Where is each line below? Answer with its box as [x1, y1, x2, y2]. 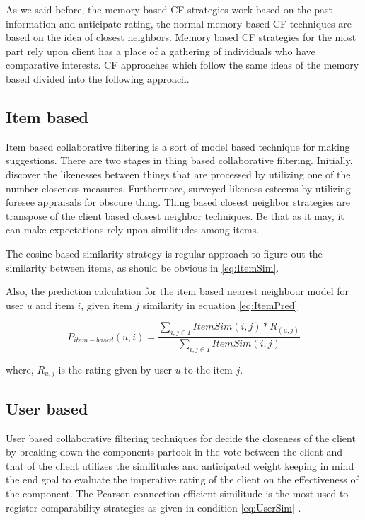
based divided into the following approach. [6, 71, 190, 86]
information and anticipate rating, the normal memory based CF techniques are [6, 16, 352, 30]
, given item [81, 297, 132, 312]
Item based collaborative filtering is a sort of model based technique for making [6, 139, 350, 154]
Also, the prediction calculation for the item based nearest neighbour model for [6, 284, 349, 299]
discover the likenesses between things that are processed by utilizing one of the [6, 166, 351, 181]
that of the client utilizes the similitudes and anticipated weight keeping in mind [6, 458, 354, 473]
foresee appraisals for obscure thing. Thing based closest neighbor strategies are [6, 195, 351, 209]
